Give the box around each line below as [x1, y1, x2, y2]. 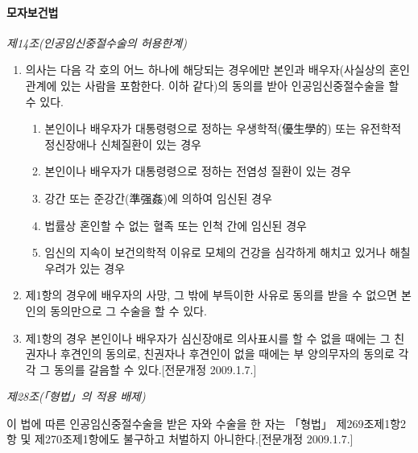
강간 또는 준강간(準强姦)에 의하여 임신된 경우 [44, 189, 272, 206]
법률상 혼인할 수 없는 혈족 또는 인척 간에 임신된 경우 [44, 216, 307, 233]
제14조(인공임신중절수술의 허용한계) [6, 34, 187, 51]
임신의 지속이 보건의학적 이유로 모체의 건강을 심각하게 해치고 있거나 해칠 [44, 244, 411, 261]
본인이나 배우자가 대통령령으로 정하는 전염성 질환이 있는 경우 [44, 163, 351, 179]
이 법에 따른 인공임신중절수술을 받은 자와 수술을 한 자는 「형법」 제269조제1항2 [6, 414, 407, 431]
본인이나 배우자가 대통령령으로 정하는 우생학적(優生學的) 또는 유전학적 [44, 120, 402, 137]
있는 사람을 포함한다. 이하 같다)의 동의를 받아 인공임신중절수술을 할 [60, 76, 399, 93]
